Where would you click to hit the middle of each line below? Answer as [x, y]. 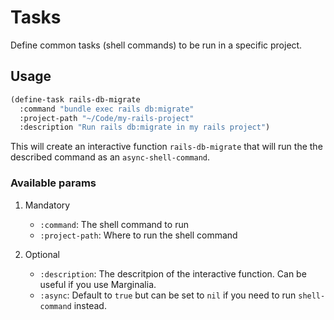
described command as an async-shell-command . [110, 157]
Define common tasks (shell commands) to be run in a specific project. [156, 45]
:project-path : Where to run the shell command [138, 235]
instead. [90, 305]
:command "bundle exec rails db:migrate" [107, 109]
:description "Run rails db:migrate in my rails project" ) [145, 127]
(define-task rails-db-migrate [75, 99]
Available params [53, 183]
